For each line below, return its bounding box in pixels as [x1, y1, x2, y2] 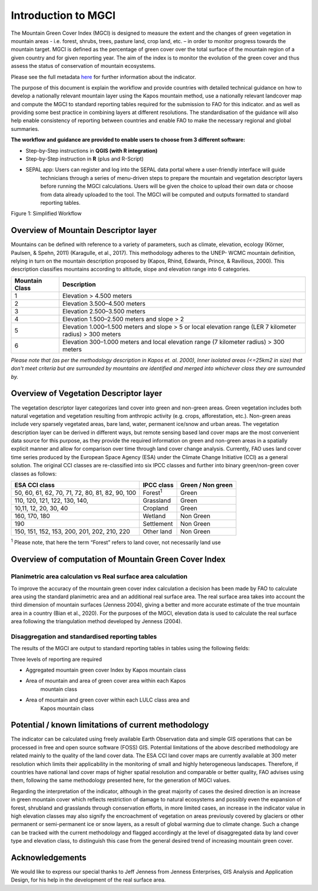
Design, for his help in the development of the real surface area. [11, 876, 166, 883]
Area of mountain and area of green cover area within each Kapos [25, 677, 186, 684]
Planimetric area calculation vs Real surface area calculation [11, 572, 188, 581]
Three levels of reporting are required [11, 656, 102, 663]
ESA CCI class [14, 481, 55, 489]
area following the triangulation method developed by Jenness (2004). [11, 618, 183, 625]
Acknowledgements [11, 853, 87, 863]
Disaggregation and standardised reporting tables [11, 632, 157, 640]
